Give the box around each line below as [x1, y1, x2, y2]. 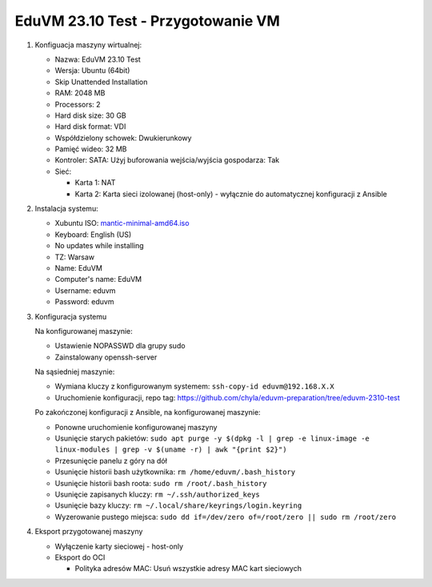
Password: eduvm [54, 297, 114, 307]
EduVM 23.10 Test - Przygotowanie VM [14, 12, 280, 30]
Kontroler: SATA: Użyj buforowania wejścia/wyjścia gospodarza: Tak [54, 155, 280, 165]
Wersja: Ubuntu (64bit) [54, 66, 130, 75]
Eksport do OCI [54, 553, 106, 562]
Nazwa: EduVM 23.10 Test [54, 54, 142, 64]
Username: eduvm [54, 285, 116, 296]
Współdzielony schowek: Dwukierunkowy [54, 133, 192, 143]
